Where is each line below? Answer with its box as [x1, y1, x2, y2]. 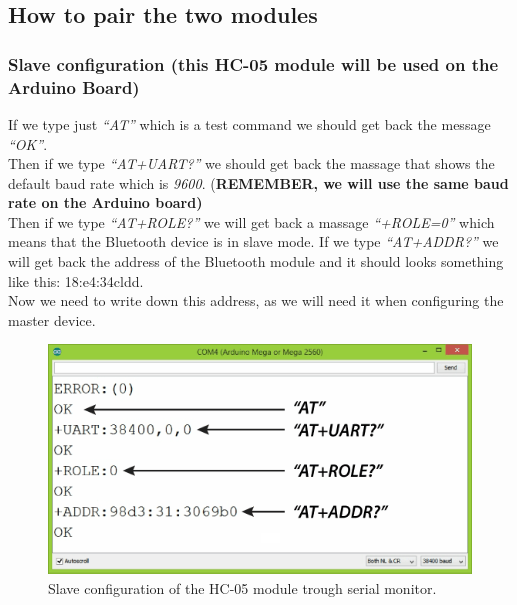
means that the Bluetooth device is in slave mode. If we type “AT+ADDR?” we [8, 231, 499, 252]
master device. [8, 309, 96, 330]
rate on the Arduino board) [8, 192, 203, 213]
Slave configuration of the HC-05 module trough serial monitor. [48, 577, 437, 598]
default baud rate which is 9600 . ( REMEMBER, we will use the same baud [8, 172, 509, 193]
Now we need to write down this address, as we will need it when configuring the [8, 290, 504, 311]
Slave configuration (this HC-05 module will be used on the [8, 51, 499, 76]
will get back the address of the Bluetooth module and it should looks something [8, 251, 504, 272]
